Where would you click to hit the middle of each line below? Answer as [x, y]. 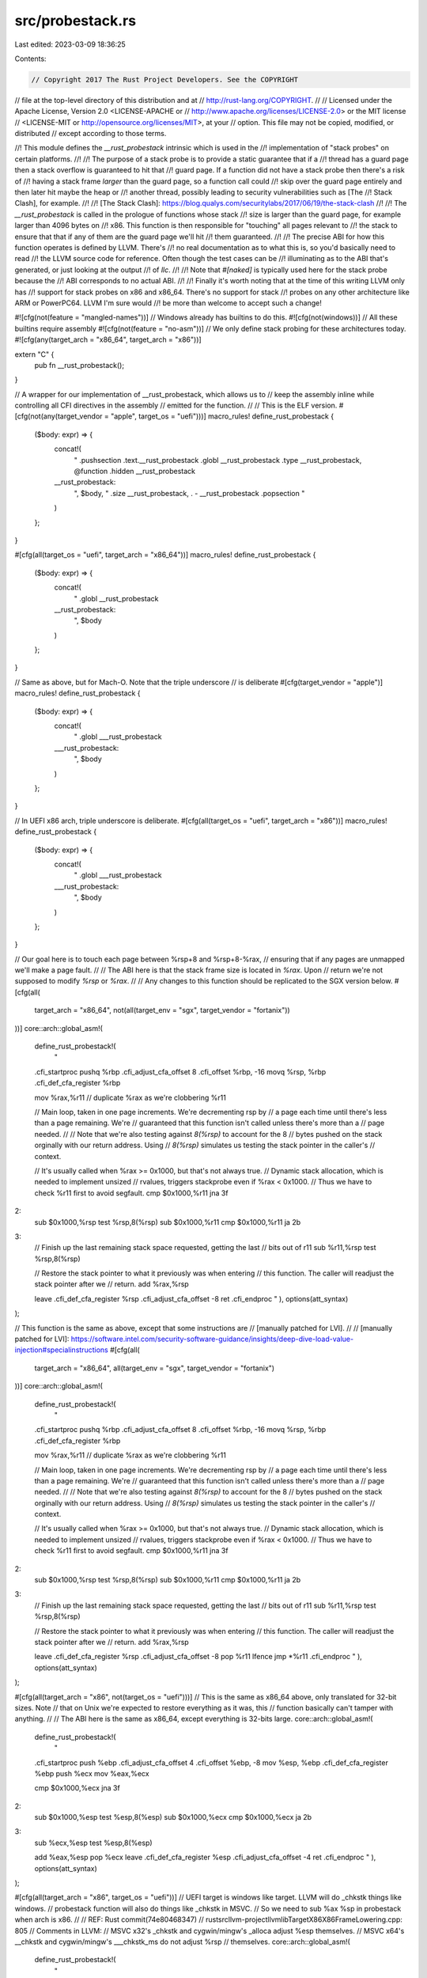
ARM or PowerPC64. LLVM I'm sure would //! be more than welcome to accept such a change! [168, 303]
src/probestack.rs [76, 21]
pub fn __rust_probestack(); [79, 365]
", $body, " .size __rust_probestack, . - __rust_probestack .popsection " [189, 493]
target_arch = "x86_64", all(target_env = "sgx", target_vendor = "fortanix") [155, 1368]
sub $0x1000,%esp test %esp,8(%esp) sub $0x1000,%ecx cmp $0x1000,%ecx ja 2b [173, 1817]
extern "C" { [34, 354]
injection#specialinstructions [61, 1350]
